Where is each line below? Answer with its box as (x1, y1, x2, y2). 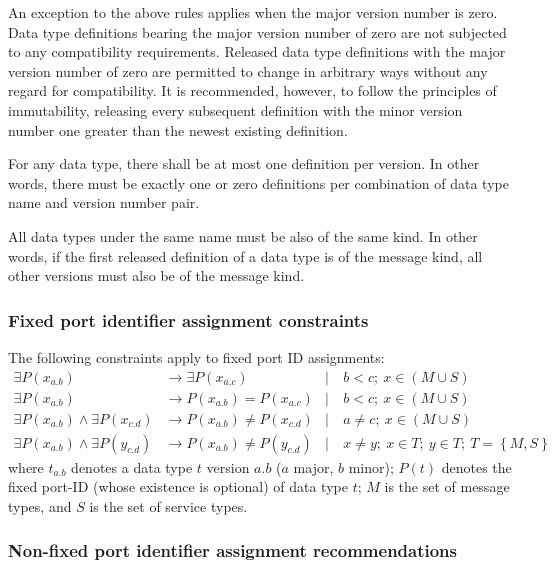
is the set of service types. (89, 495, 248, 516)
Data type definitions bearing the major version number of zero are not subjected (8, 21, 507, 42)
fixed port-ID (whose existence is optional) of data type (8, 476, 348, 497)
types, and (8, 495, 72, 516)
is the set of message (384, 476, 510, 497)
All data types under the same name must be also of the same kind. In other (8, 225, 478, 246)
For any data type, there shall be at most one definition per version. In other (8, 153, 480, 174)
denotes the (441, 456, 512, 477)
